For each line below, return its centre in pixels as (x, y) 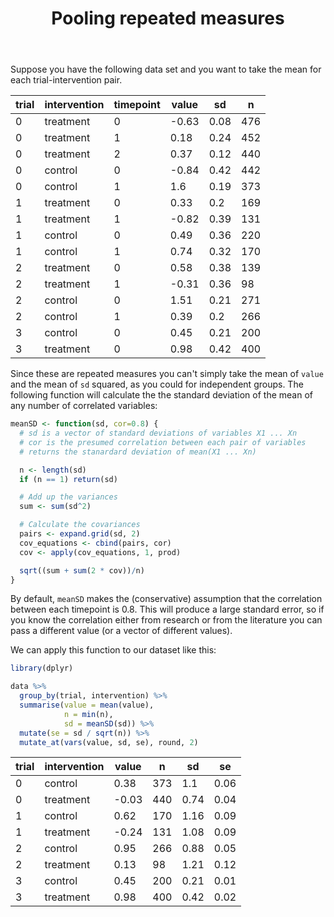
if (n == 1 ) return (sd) (68, 479)
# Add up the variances (68, 497)
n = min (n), (88, 714)
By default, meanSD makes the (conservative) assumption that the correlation (166, 599)
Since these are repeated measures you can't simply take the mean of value (167, 374)
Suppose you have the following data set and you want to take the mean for (166, 69)
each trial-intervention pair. (66, 80)
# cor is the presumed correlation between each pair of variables (163, 442)
